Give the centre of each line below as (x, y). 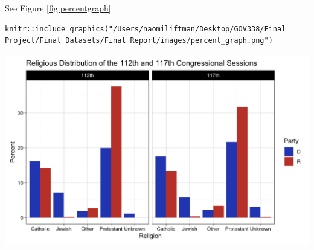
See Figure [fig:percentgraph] (58, 8)
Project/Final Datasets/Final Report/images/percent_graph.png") (139, 41)
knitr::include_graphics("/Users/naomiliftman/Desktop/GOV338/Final (146, 29)
